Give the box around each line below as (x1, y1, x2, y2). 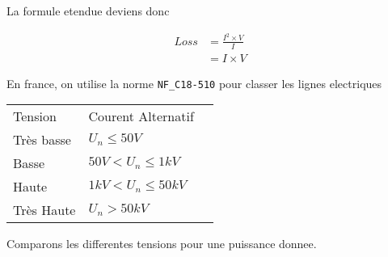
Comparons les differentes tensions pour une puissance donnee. (6, 235, 317, 252)
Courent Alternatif (88, 107, 194, 126)
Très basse (13, 130, 71, 150)
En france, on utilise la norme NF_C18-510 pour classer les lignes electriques (6, 74, 382, 91)
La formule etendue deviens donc (6, 2, 170, 19)
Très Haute (13, 200, 76, 220)
